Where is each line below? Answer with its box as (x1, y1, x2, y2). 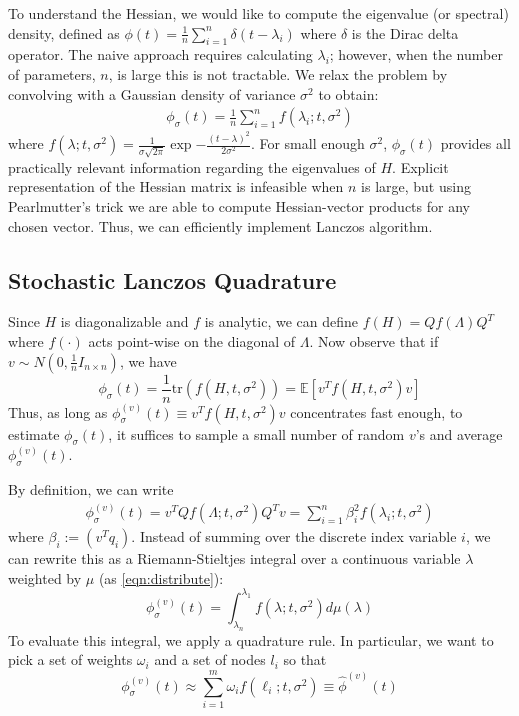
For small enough (259, 133, 365, 154)
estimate (8, 423, 60, 444)
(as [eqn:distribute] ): (98, 567, 224, 588)
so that (283, 649, 327, 670)
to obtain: (318, 83, 379, 104)
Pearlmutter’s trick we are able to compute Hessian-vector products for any (8, 195, 470, 216)
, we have (119, 350, 177, 371)
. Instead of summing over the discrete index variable (131, 526, 457, 547)
